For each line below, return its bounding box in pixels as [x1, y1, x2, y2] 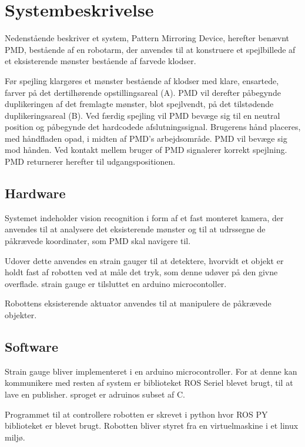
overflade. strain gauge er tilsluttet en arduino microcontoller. [5, 277, 227, 289]
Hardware [5, 184, 66, 202]
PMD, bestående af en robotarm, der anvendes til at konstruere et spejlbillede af [5, 43, 296, 55]
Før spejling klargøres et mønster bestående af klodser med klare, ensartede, [5, 74, 279, 86]
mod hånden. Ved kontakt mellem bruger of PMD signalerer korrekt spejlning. [5, 144, 287, 156]
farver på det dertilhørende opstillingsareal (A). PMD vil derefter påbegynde [5, 86, 281, 98]
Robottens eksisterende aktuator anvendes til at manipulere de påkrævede [5, 297, 272, 309]
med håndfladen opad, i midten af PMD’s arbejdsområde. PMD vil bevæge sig [5, 132, 287, 144]
